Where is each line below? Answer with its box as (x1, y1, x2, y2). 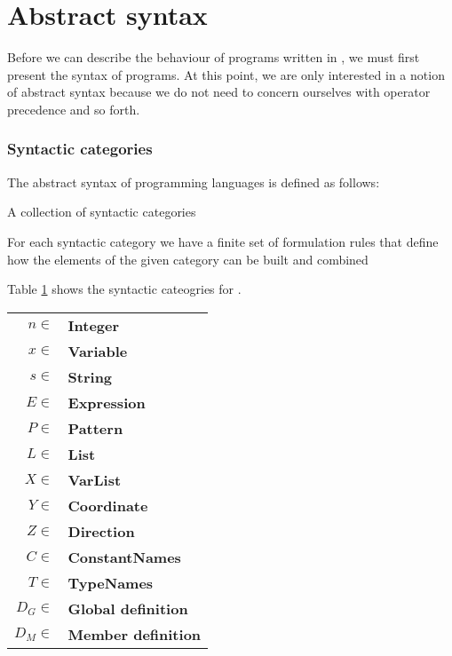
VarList (67, 469, 122, 490)
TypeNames (67, 572, 154, 593)
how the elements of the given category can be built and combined (7, 249, 369, 268)
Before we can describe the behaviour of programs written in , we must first (7, 48, 420, 67)
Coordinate (67, 494, 148, 516)
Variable (67, 340, 128, 361)
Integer (67, 314, 120, 336)
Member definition (67, 623, 202, 644)
